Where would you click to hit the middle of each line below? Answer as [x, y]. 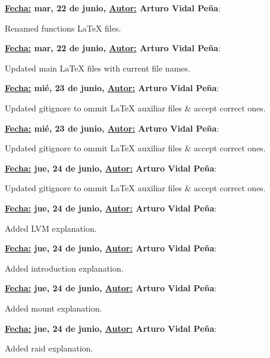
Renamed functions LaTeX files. [63, 28]
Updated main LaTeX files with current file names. [98, 68]
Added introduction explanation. [64, 268]
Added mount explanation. [54, 308]
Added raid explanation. [49, 348]
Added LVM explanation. [51, 228]
